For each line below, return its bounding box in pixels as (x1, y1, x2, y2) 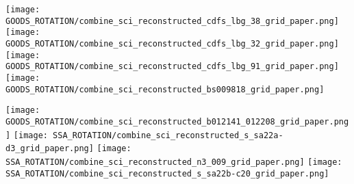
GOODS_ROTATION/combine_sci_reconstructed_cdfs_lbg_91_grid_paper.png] (5, 62, 339, 72)
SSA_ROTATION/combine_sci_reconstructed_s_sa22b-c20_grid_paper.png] (5, 168, 329, 179)
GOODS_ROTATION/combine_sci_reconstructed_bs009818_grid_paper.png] (5, 84, 325, 94)
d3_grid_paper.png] (5, 144, 94, 154)
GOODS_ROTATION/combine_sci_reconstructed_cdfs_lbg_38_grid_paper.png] (5, 16, 339, 26)
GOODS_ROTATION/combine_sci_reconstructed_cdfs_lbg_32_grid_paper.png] (5, 38, 339, 49)
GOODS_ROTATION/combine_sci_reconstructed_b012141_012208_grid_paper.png (5, 116, 349, 127)
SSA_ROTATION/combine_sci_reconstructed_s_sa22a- (53, 130, 283, 140)
